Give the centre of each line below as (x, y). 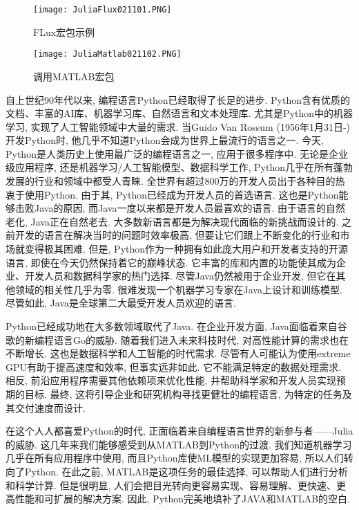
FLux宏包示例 (64, 31)
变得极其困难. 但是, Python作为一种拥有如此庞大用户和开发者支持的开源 (186, 249)
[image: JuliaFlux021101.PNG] (103, 10)
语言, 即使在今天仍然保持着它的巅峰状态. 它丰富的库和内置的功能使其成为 (171, 262)
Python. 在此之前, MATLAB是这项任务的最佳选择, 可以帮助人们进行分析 (186, 471)
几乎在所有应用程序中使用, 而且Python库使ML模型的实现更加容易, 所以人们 (175, 458)
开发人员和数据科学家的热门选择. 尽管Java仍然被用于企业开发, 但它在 (180, 276)
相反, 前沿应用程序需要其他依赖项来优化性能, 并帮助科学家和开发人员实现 (171, 380)
